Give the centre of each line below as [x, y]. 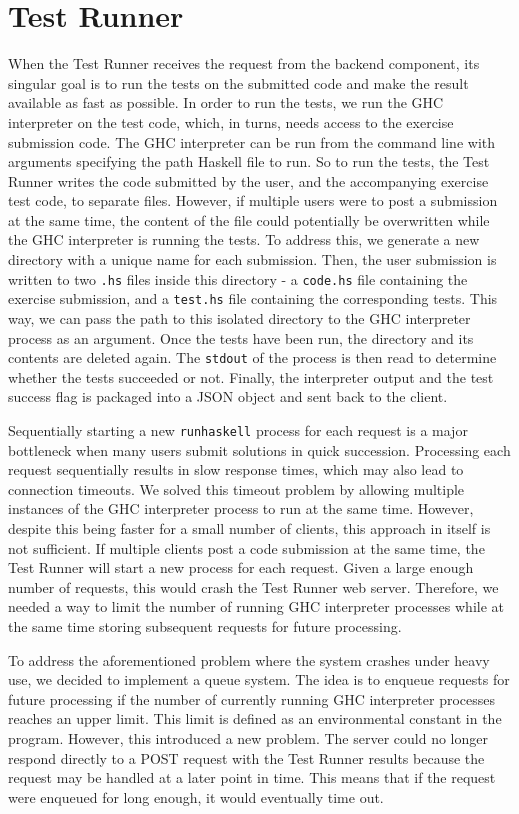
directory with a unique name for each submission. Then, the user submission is [252, 259]
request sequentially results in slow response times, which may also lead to [236, 469]
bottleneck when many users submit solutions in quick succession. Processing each [259, 449]
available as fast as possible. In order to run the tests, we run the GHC [226, 102]
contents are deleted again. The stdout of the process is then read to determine [252, 357]
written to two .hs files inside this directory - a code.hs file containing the [238, 278]
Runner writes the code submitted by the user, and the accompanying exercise [248, 180]
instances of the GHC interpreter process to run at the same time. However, [241, 508]
